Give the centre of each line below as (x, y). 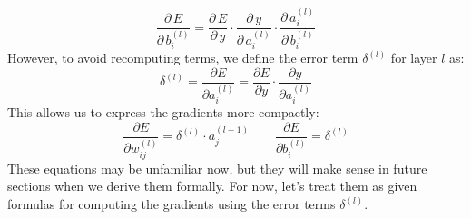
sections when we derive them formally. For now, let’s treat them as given (212, 186)
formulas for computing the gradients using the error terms (172, 204)
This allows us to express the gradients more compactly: (163, 112)
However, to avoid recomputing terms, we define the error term (183, 58)
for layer (414, 58)
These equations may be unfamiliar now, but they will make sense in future (217, 168)
